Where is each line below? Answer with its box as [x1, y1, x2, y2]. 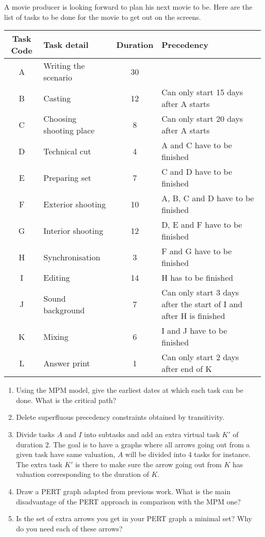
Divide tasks [16, 428, 55, 439]
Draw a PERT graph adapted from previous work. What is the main [16, 486, 231, 496]
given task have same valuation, [16, 449, 115, 460]
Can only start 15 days [161, 86, 243, 98]
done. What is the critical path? [16, 394, 116, 405]
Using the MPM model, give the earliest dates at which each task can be [16, 385, 244, 395]
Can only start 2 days [161, 351, 239, 363]
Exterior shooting [43, 198, 106, 210]
